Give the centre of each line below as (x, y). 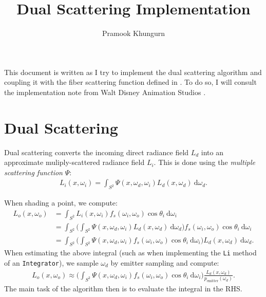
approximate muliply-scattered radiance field (74, 162)
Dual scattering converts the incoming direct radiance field (97, 152)
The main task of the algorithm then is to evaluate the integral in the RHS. (123, 289)
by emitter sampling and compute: (165, 262)
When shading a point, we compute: (61, 203)
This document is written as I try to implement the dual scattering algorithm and (133, 72)
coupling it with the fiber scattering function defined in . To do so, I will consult (130, 82)
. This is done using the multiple (205, 162)
